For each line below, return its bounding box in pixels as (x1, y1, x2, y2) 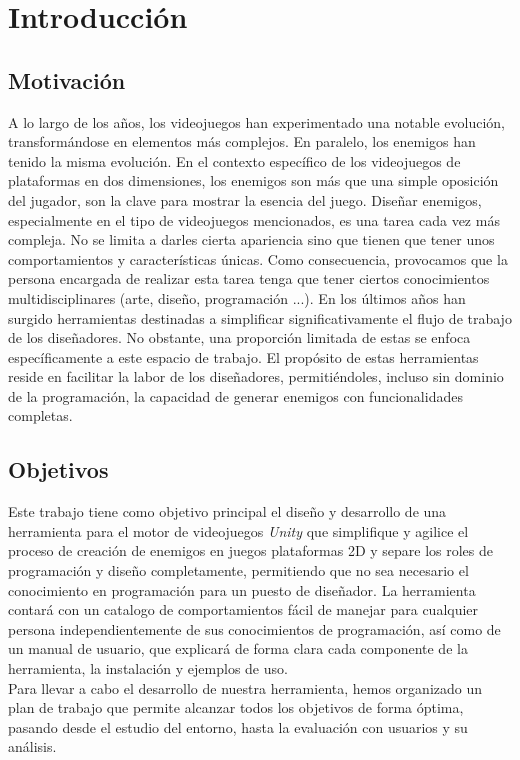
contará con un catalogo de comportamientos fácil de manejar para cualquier (8, 599, 479, 620)
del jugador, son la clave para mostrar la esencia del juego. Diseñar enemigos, (8, 189, 482, 210)
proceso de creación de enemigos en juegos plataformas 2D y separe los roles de (8, 540, 494, 561)
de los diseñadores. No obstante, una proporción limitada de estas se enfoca (8, 327, 471, 348)
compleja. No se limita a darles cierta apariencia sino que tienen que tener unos (8, 229, 495, 250)
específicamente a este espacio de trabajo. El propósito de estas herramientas (8, 346, 479, 367)
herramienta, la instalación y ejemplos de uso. (8, 658, 288, 679)
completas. (8, 405, 73, 426)
